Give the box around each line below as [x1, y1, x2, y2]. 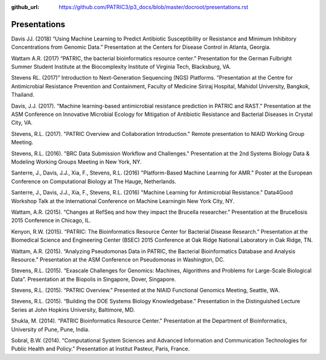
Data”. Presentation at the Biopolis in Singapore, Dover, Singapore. [11, 275, 176, 283]
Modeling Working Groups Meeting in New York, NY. [11, 158, 142, 166]
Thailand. [11, 91, 34, 98]
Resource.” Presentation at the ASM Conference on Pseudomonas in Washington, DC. [11, 256, 225, 263]
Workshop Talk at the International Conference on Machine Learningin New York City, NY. [11, 197, 235, 205]
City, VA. [11, 119, 33, 126]
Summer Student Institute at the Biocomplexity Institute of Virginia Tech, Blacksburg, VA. [11, 63, 232, 71]
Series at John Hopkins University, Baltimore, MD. [11, 306, 135, 313]
